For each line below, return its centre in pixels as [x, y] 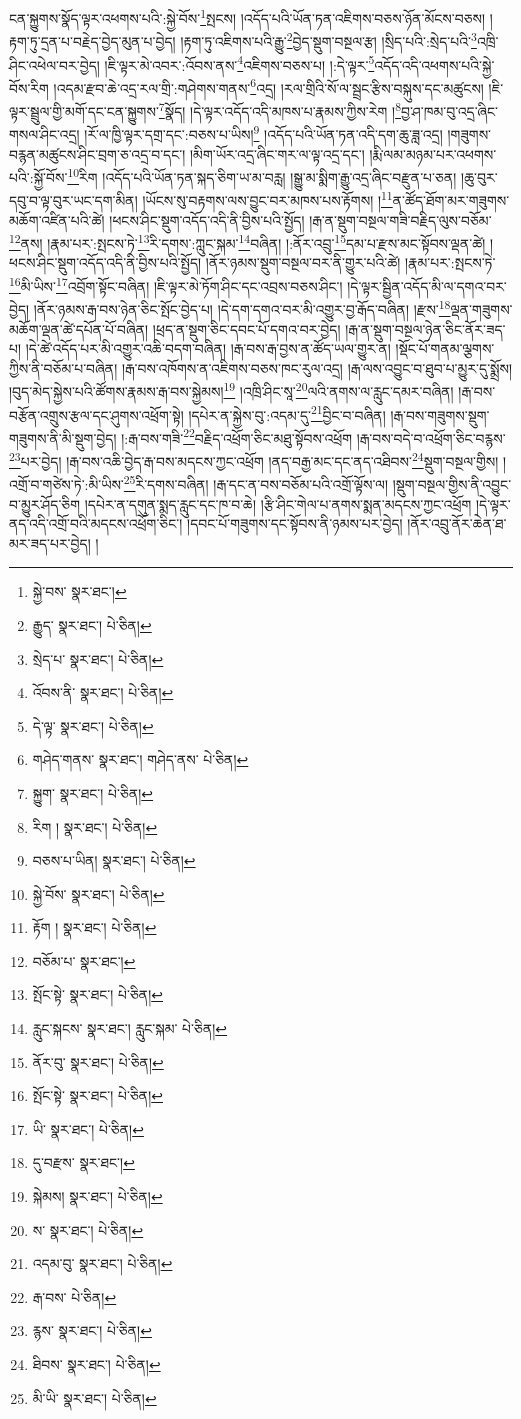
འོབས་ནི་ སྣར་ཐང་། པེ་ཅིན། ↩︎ [103, 692]
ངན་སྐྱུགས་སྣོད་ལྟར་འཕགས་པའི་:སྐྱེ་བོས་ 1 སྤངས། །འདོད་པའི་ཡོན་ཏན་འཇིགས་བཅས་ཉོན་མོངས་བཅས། [247, 16]
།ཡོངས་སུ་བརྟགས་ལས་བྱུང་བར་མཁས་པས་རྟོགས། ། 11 [267, 198]
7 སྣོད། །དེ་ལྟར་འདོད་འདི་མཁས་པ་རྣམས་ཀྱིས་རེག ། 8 [279, 109]
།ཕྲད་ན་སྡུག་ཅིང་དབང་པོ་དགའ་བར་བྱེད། [246, 328]
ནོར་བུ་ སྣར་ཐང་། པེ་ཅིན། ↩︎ [98, 1061]
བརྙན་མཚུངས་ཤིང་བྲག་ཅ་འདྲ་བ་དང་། [97, 153]
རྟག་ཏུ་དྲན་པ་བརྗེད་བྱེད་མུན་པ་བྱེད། [92, 40]
